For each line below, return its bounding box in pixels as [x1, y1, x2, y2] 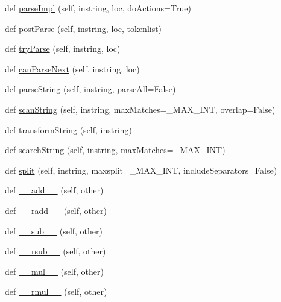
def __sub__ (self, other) [5, 224, 103, 237]
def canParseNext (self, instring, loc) [5, 62, 140, 75]
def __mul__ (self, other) [5, 265, 104, 277]
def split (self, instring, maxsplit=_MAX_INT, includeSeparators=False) [5, 163, 277, 176]
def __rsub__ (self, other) [5, 245, 106, 257]
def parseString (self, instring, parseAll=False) [5, 83, 176, 95]
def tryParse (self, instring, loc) [5, 42, 121, 55]
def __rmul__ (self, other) [5, 285, 107, 298]
